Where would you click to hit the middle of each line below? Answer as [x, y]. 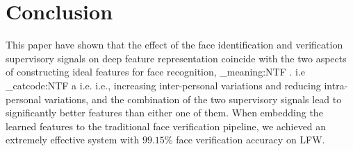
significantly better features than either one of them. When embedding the [164, 113]
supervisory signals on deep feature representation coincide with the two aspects [176, 58]
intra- [336, 85]
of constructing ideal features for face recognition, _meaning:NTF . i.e [156, 72]
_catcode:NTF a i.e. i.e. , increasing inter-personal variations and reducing [163, 85]
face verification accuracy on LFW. [251, 140]
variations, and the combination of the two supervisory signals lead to [193, 99]
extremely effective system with [73, 140]
